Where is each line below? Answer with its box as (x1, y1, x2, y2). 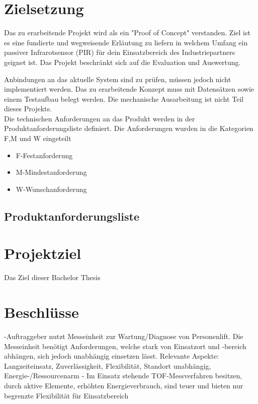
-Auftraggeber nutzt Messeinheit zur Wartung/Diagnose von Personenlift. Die (4, 331, 243, 342)
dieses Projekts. (4, 103, 52, 114)
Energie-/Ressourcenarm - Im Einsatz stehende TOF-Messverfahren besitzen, (4, 370, 242, 381)
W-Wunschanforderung (16, 183, 87, 194)
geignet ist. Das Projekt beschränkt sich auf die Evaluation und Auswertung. (4, 56, 241, 67)
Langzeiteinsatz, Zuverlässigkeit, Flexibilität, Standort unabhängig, (4, 360, 211, 371)
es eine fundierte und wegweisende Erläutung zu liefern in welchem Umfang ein (4, 37, 248, 47)
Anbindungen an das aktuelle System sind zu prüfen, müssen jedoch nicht (4, 74, 231, 84)
